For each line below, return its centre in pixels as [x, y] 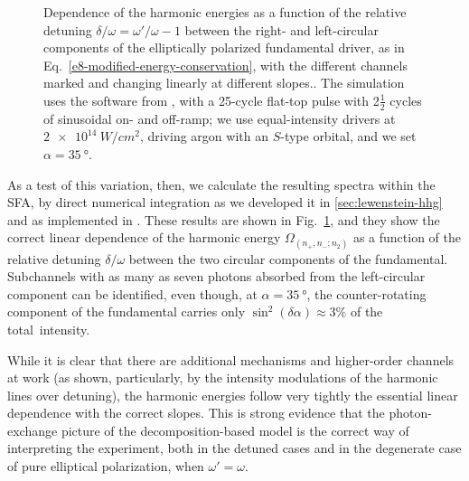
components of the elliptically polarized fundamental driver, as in [224, 47]
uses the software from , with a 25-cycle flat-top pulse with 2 [211, 100]
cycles [406, 100]
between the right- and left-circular [281, 29]
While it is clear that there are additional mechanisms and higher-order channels [231, 359]
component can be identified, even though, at [132, 293]
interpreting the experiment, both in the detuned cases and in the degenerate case [234, 448]
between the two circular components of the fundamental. [288, 258]
